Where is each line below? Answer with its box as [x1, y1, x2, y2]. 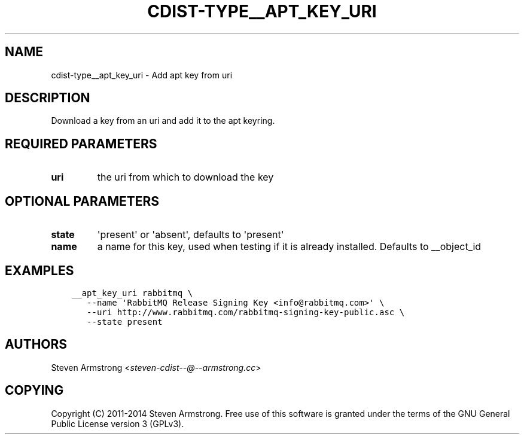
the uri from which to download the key [97, 171, 274, 184]
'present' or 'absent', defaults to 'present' [97, 228, 284, 241]
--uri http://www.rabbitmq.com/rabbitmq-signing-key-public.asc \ [87, 307, 405, 317]
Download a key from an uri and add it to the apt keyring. [51, 115, 275, 126]
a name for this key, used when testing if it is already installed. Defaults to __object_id [97, 240, 482, 253]
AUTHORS [5, 337, 68, 352]
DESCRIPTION [5, 90, 90, 106]
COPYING [5, 383, 64, 398]
